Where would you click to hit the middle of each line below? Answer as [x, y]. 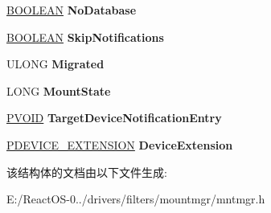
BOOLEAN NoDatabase [72, 10]
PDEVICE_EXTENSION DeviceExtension [120, 144]
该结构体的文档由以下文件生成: [87, 172]
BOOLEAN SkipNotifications [85, 37]
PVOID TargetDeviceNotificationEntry [114, 118]
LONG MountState [59, 90]
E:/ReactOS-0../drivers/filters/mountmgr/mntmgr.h [136, 199]
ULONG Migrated [55, 64]
